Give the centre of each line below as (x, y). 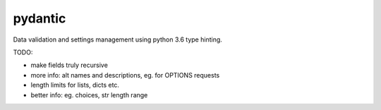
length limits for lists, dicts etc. (75, 85)
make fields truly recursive (69, 65)
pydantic (40, 18)
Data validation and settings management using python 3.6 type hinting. (117, 39)
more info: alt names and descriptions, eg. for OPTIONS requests (125, 75)
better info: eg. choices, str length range (89, 94)
